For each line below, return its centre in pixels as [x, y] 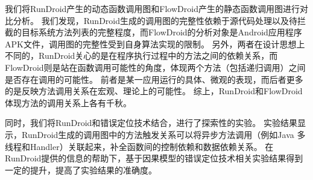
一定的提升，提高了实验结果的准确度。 [81, 169]
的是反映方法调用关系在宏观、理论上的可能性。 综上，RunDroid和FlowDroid [154, 91]
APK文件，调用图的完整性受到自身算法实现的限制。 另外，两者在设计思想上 [155, 43]
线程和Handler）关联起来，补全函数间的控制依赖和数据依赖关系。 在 [139, 146]
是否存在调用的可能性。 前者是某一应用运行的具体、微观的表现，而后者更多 [154, 79]
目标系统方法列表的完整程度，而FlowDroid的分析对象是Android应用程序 [162, 32]
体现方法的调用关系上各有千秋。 [68, 102]
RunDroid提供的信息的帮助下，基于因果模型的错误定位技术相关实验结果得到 [154, 158]
